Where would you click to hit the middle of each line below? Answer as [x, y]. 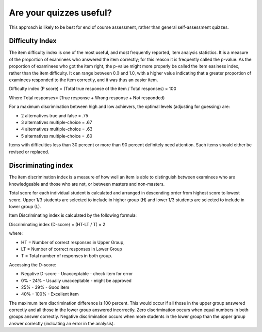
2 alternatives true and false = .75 [55, 115]
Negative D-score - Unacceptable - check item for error [77, 274]
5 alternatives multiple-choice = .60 [57, 136]
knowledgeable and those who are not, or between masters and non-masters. [87, 184]
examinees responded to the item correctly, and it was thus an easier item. [83, 80]
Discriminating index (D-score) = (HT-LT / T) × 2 [57, 224]
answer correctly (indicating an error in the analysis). [62, 323]
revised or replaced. [29, 152]
